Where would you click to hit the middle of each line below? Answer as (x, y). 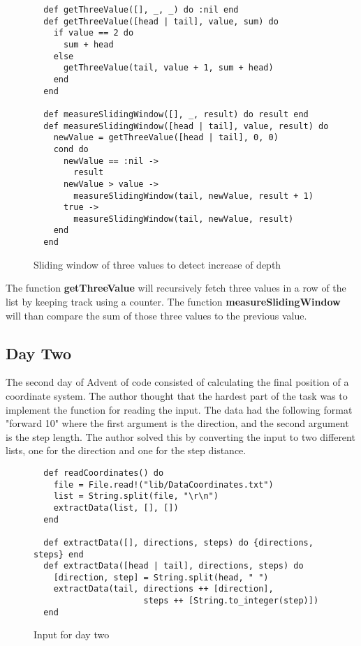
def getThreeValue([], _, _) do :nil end (141, 10)
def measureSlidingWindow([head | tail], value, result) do (186, 126)
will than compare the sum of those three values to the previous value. (156, 315)
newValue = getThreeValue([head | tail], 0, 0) (166, 138)
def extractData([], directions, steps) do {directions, (178, 542)
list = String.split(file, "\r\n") (136, 496)
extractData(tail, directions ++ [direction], (163, 589)
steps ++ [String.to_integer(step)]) (231, 601)
